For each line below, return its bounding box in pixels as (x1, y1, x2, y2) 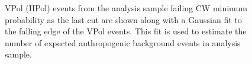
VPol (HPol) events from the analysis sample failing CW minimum (5, 2, 247, 14)
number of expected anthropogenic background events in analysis (5, 36, 241, 49)
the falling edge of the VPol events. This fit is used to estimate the (5, 25, 247, 37)
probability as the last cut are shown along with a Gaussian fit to (5, 13, 242, 25)
